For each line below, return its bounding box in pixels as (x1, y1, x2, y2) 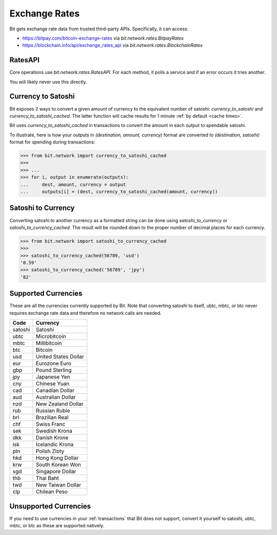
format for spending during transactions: (9, 139, 95, 145)
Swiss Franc (36, 421, 66, 428)
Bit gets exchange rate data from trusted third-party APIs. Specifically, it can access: (9, 26, 189, 32)
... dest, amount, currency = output (20, 182, 126, 187)
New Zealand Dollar (36, 400, 84, 407)
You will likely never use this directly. (9, 79, 87, 85)
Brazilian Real (36, 414, 69, 421)
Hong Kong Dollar (36, 454, 79, 461)
